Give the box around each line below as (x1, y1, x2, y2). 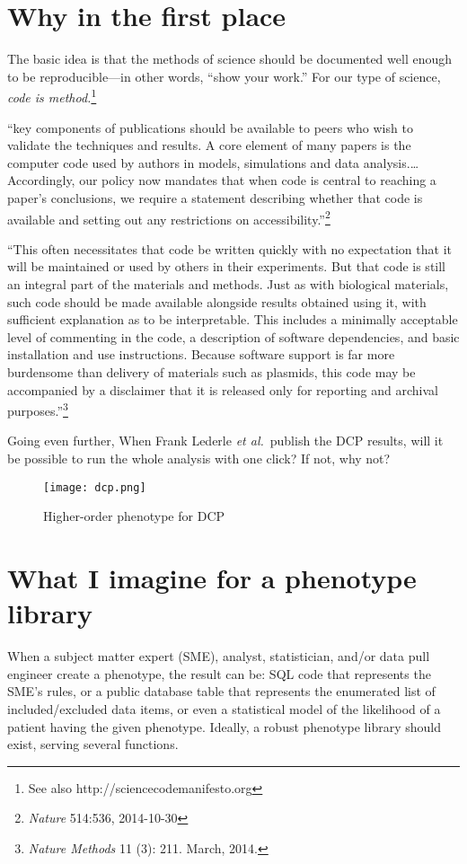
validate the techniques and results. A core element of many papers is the (7, 136, 411, 154)
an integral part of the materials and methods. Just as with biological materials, (7, 274, 449, 293)
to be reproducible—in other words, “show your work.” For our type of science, (7, 66, 441, 85)
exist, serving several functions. (7, 735, 179, 754)
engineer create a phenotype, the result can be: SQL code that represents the (7, 664, 431, 683)
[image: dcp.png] (43, 480, 146, 494)
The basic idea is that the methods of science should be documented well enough (7, 49, 453, 68)
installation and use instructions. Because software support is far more (7, 345, 395, 364)
